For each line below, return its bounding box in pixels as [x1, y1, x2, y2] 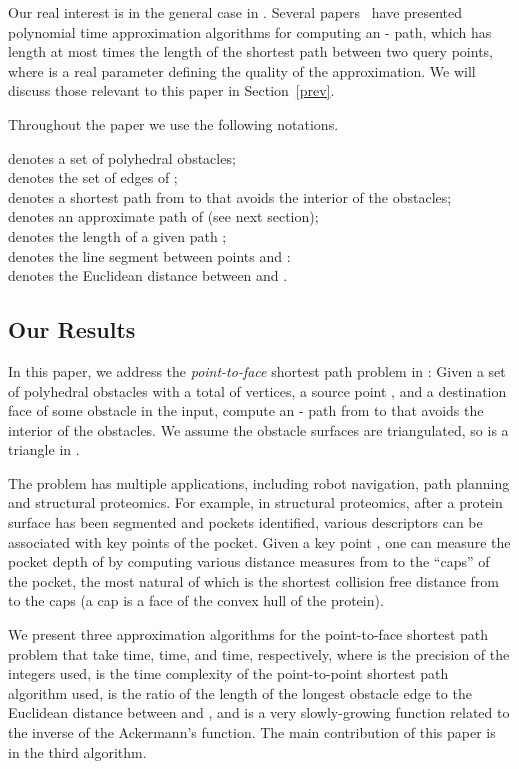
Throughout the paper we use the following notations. [8, 113, 339, 134]
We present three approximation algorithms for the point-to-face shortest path [8, 624, 489, 645]
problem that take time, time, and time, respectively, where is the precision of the [8, 643, 510, 664]
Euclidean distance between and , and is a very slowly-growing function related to [8, 702, 510, 723]
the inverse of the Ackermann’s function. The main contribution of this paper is [8, 722, 496, 743]
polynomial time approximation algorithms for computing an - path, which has [8, 21, 492, 42]
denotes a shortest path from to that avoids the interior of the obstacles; [8, 186, 452, 207]
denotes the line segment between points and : [8, 245, 291, 266]
